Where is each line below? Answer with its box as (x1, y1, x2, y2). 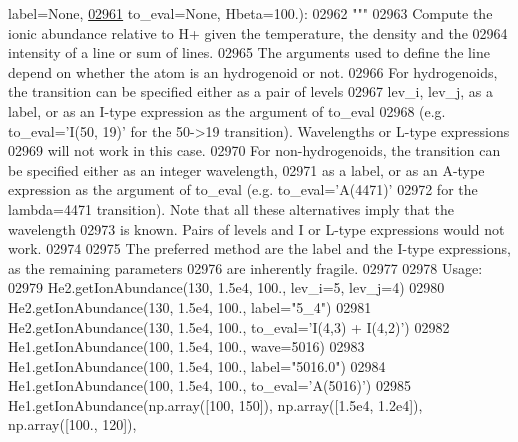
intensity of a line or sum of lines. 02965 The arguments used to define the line (8, 42, 490, 63)
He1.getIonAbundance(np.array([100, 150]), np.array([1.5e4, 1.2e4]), (8, 394, 423, 415)
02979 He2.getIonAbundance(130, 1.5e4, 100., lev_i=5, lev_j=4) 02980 (8, 277, 445, 298)
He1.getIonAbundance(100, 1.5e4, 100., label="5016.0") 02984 (8, 355, 386, 376)
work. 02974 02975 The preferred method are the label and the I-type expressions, (8, 238, 511, 259)
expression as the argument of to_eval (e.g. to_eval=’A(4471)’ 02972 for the (8, 179, 478, 200)
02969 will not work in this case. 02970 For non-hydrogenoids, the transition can (8, 140, 501, 161)
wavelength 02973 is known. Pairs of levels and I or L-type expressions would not (8, 218, 505, 239)
